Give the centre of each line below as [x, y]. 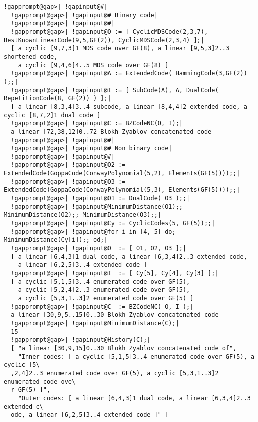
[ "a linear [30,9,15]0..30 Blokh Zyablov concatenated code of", [124, 348]
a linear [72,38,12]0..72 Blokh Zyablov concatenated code [111, 132]
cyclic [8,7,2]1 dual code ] [52, 115]
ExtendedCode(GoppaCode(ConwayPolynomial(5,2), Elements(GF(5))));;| [122, 174]
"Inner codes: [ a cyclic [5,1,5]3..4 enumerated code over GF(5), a [136, 357]
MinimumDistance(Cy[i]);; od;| [56, 240]
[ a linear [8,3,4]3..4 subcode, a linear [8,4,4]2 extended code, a [129, 107]
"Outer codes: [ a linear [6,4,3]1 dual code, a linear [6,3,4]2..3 [134, 398]
